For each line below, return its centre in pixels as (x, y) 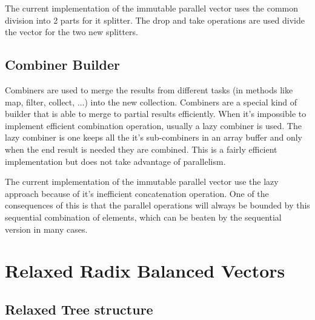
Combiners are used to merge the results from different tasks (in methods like (149, 89)
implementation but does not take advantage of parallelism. (115, 161)
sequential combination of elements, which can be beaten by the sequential (143, 217)
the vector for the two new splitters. (71, 32)
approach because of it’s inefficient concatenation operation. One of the (137, 193)
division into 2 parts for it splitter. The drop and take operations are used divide (155, 20)
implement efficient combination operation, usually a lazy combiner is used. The (153, 125)
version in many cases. (46, 229)
